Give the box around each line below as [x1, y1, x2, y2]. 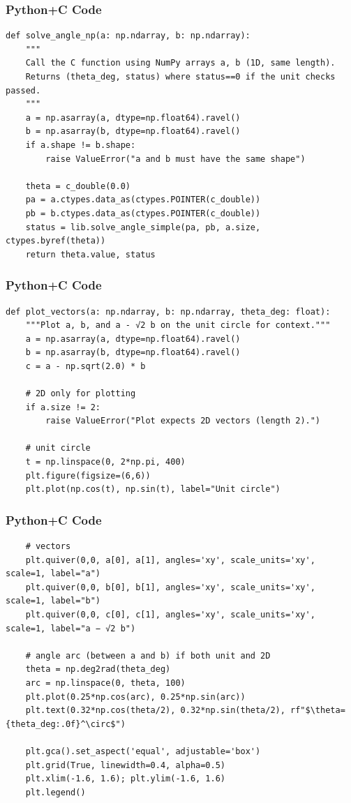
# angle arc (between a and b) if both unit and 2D [25, 650, 271, 661]
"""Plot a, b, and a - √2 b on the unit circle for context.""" [25, 320, 331, 331]
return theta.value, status [25, 249, 156, 260]
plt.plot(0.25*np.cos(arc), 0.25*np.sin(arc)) [25, 691, 246, 702]
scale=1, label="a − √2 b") [6, 623, 136, 633]
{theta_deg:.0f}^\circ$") [6, 719, 126, 729]
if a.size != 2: [25, 402, 101, 412]
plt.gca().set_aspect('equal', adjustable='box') [25, 746, 261, 756]
